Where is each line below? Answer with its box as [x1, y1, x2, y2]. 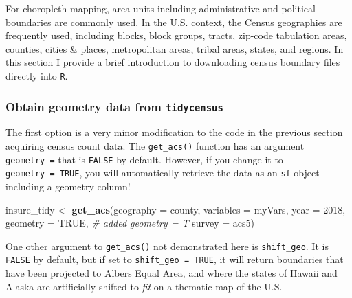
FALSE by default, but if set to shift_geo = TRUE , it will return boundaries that [5, 252, 344, 266]
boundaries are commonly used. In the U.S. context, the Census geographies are [5, 14, 342, 29]
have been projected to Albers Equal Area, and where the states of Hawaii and [5, 266, 338, 280]
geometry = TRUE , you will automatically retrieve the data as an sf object [5, 165, 320, 180]
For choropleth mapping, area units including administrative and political [5, 1, 316, 15]
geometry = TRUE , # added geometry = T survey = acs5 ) [5, 216, 254, 230]
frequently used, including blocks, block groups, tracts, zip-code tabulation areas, [5, 28, 347, 43]
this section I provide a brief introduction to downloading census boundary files [5, 55, 340, 69]
